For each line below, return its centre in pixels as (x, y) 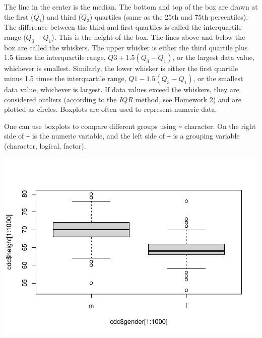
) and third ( (62, 16)
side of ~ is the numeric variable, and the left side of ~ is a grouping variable (122, 136)
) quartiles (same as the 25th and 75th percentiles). (169, 16)
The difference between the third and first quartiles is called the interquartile (123, 27)
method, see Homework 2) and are (188, 99)
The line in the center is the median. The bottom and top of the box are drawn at (131, 7)
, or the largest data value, (213, 57)
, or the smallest (218, 78)
